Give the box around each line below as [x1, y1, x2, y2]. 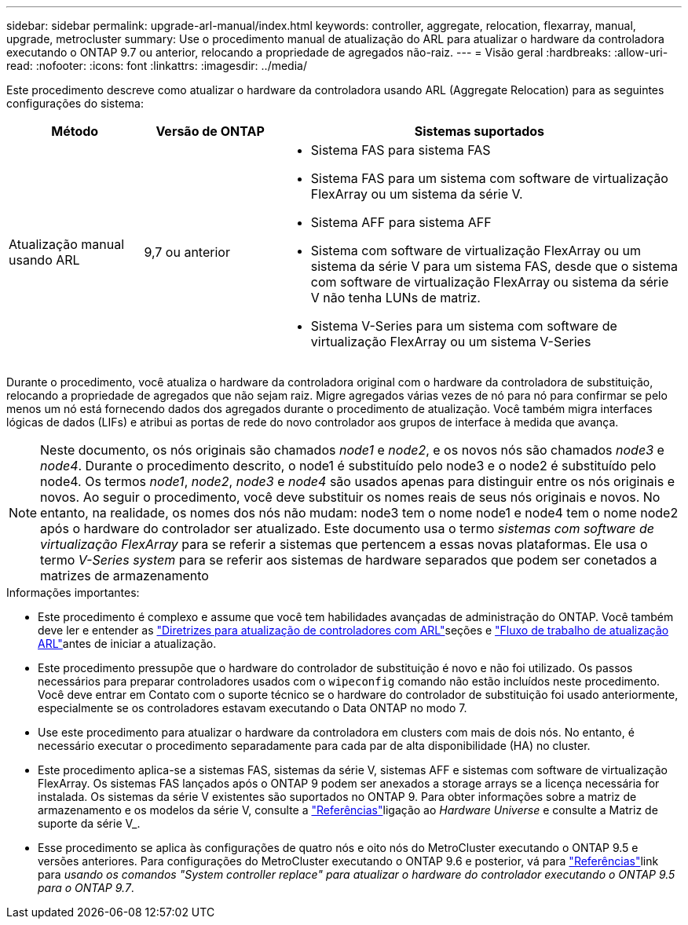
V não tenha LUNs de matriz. [310, 290, 481, 305]
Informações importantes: [6, 586, 140, 599]
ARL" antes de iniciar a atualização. [38, 637, 217, 650]
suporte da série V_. [38, 817, 141, 830]
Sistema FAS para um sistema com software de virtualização [310, 170, 668, 186]
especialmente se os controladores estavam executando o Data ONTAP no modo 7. [38, 701, 467, 715]
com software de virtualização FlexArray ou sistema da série [310, 274, 669, 290]
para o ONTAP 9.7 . [38, 881, 134, 894]
